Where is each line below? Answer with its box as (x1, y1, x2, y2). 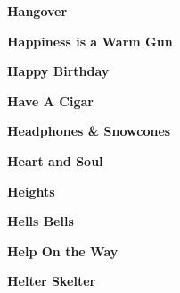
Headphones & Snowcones (7, 121, 171, 140)
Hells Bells (7, 212, 74, 230)
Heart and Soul (7, 151, 103, 170)
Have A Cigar (7, 91, 94, 110)
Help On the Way (7, 241, 119, 260)
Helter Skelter (7, 272, 96, 290)
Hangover (7, 2, 68, 20)
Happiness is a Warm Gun (7, 31, 173, 50)
